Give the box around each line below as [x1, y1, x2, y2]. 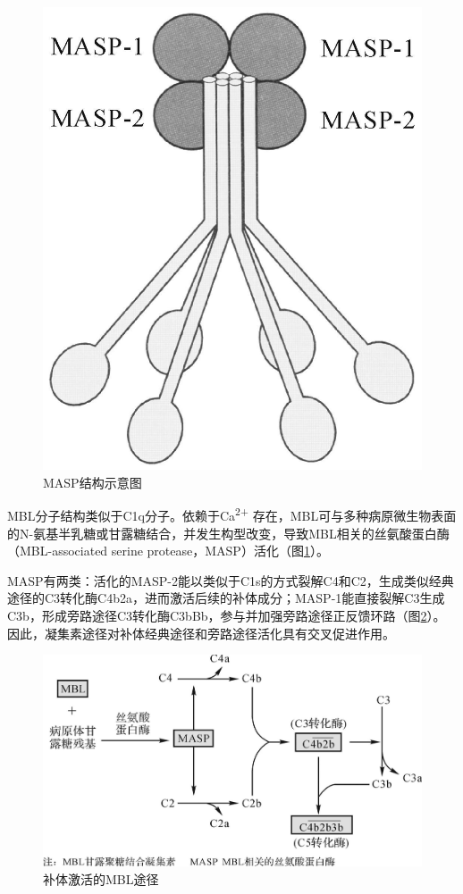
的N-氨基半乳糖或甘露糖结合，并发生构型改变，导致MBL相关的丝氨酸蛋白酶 [7, 523, 450, 542]
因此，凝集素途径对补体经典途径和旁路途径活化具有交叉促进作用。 [7, 623, 395, 642]
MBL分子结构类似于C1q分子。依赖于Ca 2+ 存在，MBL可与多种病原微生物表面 [7, 504, 457, 524]
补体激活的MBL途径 [43, 869, 159, 888]
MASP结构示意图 [43, 472, 142, 491]
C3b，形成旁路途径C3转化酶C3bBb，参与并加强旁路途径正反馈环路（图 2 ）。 [7, 606, 446, 624]
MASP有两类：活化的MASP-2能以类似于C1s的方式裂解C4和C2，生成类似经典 [7, 571, 454, 589]
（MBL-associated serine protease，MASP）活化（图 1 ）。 [7, 541, 329, 560]
